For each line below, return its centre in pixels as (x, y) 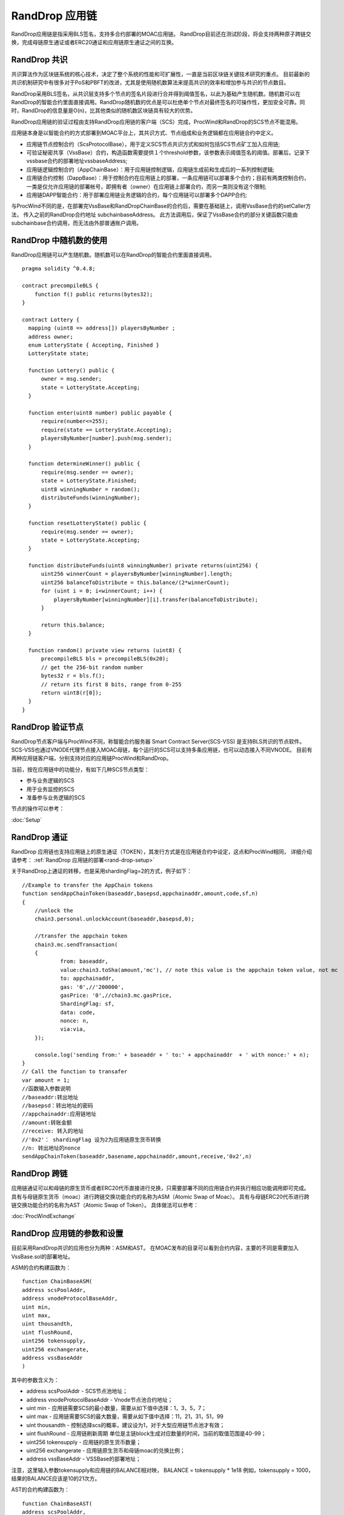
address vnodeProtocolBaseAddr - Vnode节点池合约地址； (100, 1399)
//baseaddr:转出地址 (50, 1097)
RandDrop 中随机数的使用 (59, 240)
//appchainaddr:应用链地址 (59, 1114)
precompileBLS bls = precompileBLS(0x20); (105, 659)
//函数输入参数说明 (46, 1089)
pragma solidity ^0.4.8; (59, 269)
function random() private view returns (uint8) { (105, 650)
